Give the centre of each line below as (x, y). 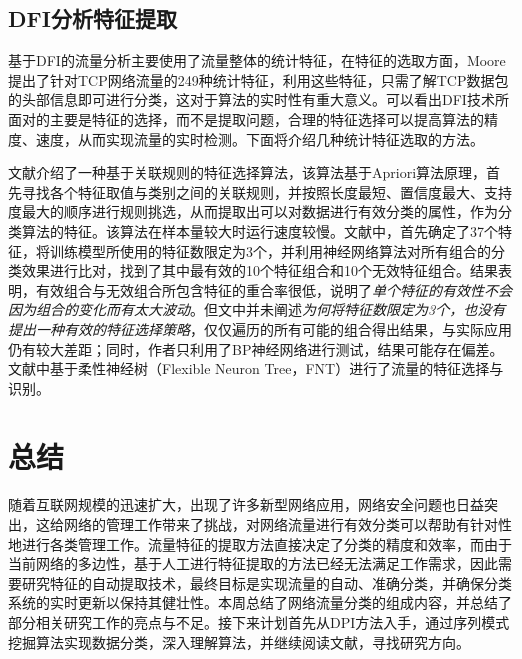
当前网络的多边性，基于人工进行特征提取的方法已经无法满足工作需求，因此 (253, 563)
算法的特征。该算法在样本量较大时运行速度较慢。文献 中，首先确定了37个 (259, 230)
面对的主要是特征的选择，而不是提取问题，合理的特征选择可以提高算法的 (246, 118)
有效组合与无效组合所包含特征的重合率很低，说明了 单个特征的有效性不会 (273, 289)
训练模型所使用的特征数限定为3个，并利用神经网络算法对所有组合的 (270, 250)
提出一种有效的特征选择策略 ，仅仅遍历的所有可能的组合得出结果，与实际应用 (260, 328)
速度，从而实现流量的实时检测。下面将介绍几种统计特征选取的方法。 (259, 138)
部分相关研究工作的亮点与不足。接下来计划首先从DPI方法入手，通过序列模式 (259, 621)
